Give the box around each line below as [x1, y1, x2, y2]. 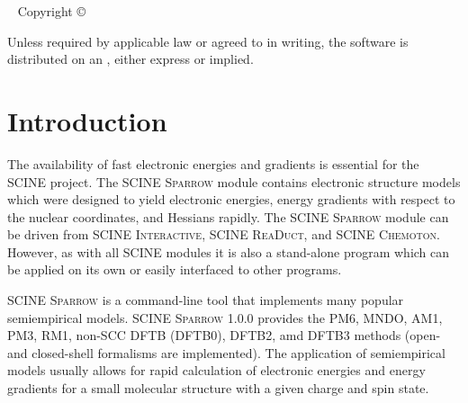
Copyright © [17, 2, 85, 20]
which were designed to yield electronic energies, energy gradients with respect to [7, 190, 455, 209]
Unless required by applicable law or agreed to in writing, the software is [7, 31, 409, 50]
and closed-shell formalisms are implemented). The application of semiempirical [7, 343, 445, 362]
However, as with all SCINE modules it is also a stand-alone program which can [7, 242, 450, 261]
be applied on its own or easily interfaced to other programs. [7, 260, 342, 279]
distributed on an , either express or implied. [7, 49, 254, 68]
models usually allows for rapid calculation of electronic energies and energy [7, 361, 426, 380]
